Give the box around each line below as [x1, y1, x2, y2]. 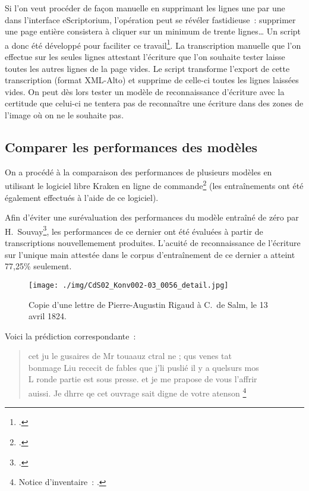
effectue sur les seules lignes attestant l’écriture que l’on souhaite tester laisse [5, 51, 285, 63]
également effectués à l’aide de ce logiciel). [5, 191, 159, 203]
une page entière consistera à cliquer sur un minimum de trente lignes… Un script [5, 25, 301, 37]
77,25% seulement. [5, 260, 72, 272]
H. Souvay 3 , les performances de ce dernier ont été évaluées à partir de [5, 223, 263, 237]
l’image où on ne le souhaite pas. [5, 109, 124, 121]
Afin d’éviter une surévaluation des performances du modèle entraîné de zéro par [5, 211, 299, 224]
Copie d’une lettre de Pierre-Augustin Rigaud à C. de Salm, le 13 [29, 298, 268, 310]
